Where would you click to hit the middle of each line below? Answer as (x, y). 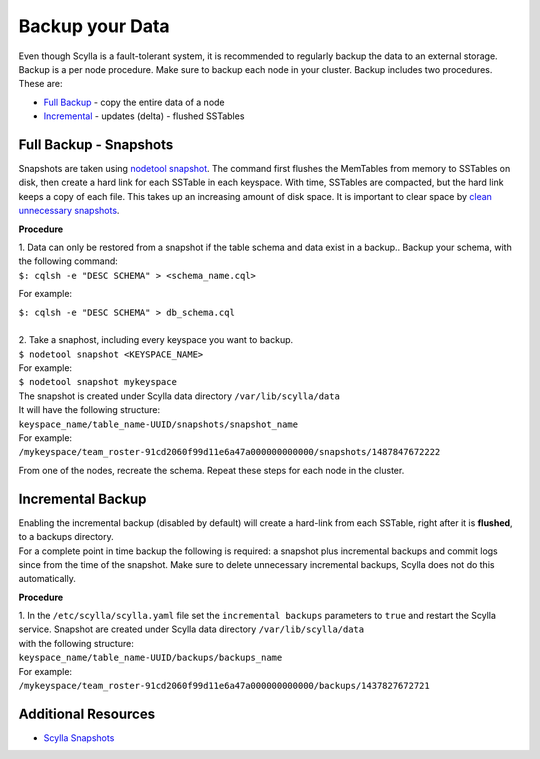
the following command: (68, 261)
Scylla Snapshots (79, 737)
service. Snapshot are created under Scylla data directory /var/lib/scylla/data (191, 629)
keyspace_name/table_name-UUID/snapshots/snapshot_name (158, 424)
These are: (41, 84)
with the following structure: (76, 643)
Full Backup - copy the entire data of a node (134, 102)
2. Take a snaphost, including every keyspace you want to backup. (156, 340)
